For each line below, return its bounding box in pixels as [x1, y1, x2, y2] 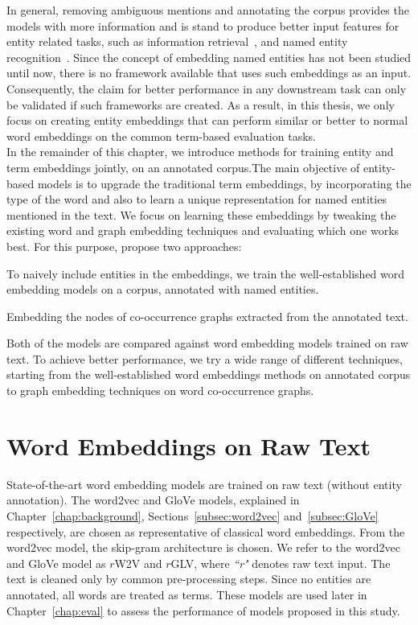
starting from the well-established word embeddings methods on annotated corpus [6, 366, 411, 383]
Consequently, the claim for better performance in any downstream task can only [6, 80, 407, 97]
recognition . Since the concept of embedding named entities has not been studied [6, 48, 412, 65]
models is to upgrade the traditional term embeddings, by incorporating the [37, 175, 412, 191]
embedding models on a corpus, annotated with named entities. [6, 281, 319, 298]
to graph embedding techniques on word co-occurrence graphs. [6, 382, 314, 399]
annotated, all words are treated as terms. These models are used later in [6, 586, 367, 602]
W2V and [114, 554, 162, 571]
